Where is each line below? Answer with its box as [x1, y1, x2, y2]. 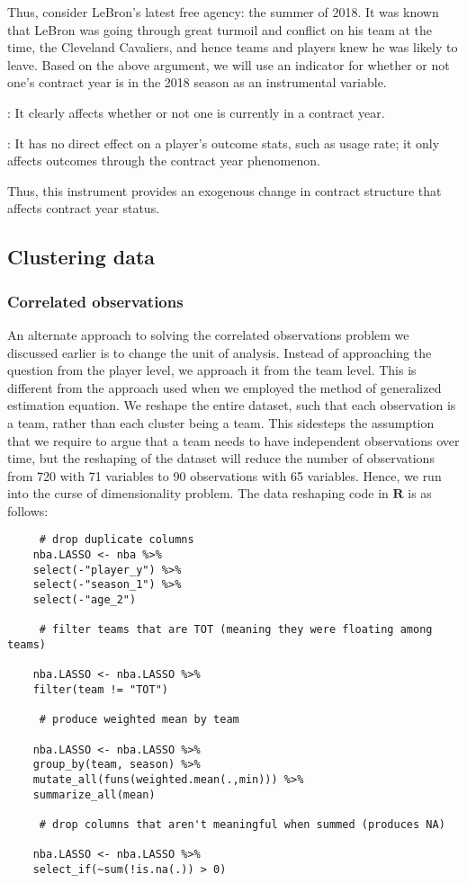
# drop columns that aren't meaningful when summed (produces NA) [39, 817, 445, 831]
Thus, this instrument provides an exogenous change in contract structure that [7, 181, 442, 200]
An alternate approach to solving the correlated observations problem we [7, 325, 409, 343]
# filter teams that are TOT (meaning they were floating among [39, 623, 433, 637]
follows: [7, 501, 49, 520]
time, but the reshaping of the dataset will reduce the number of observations [7, 449, 435, 468]
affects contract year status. [7, 199, 160, 218]
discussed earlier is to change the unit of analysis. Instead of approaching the [7, 343, 432, 361]
